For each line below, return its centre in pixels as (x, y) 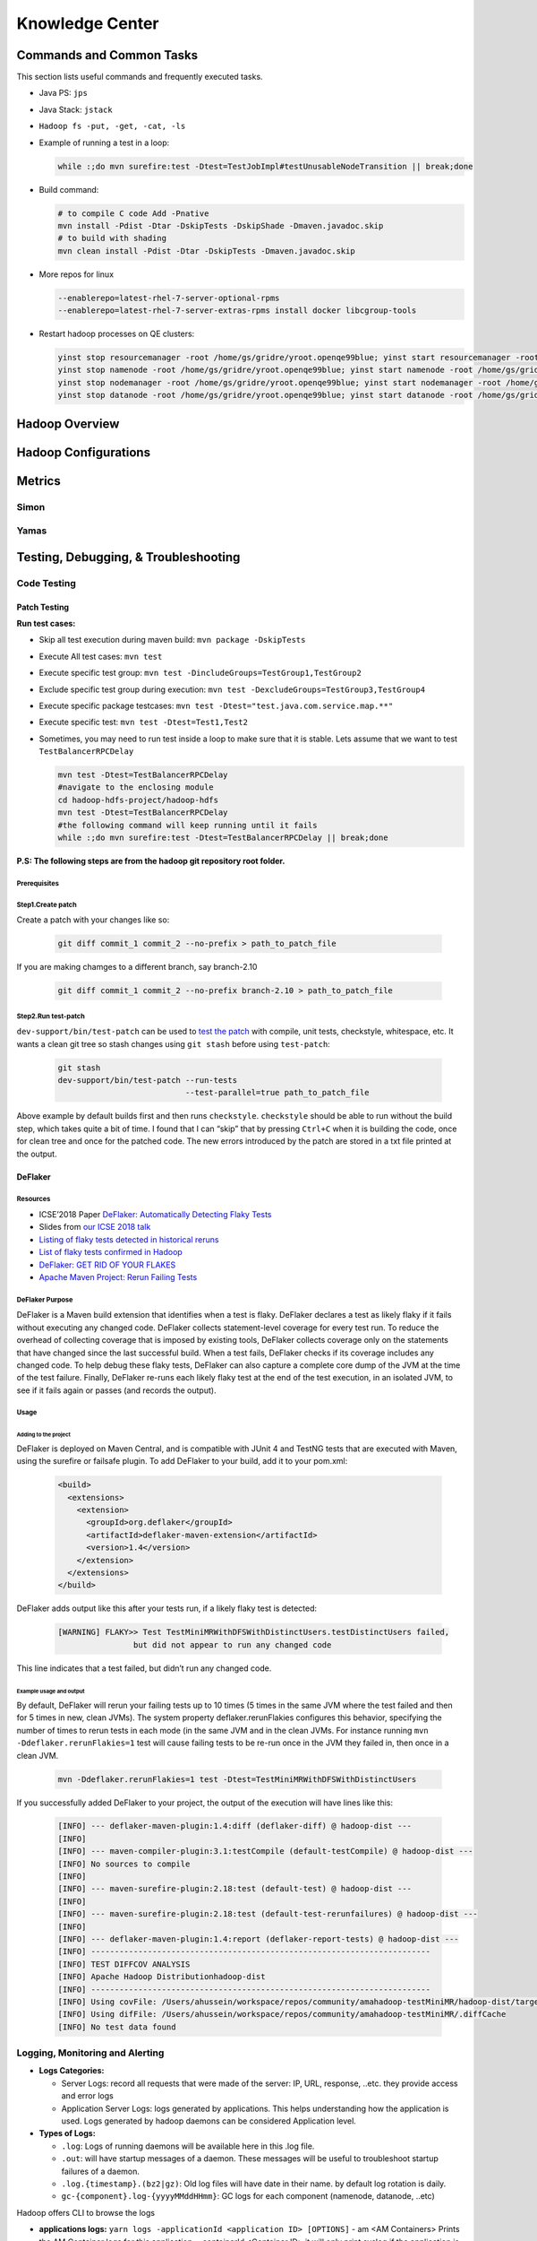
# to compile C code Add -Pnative (133, 213)
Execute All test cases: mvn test (101, 656)
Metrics (39, 481)
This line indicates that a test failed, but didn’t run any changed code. (144, 1668)
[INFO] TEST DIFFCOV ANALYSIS (124, 1964)
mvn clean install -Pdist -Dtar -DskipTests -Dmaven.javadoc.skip (206, 251)
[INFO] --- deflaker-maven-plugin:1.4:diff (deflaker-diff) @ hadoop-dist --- (234, 1826)
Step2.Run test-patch (51, 1016)
